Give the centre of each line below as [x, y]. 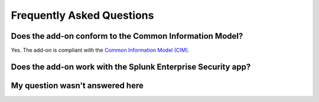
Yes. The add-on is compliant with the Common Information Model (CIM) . [100, 50]
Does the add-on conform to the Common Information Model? [127, 36]
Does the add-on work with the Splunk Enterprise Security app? [131, 67]
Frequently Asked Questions [82, 15]
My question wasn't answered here [77, 85]
